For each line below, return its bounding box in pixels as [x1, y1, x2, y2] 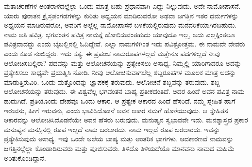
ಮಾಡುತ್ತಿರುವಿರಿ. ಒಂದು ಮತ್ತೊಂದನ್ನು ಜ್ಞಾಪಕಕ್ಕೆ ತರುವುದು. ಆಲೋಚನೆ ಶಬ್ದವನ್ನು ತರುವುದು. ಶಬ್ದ [4, 76, 220, 87]
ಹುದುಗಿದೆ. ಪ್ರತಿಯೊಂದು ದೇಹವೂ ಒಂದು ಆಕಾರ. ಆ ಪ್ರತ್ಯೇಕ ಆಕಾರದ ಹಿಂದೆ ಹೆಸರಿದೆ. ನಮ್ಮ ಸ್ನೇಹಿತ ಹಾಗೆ [4, 95, 235, 106]
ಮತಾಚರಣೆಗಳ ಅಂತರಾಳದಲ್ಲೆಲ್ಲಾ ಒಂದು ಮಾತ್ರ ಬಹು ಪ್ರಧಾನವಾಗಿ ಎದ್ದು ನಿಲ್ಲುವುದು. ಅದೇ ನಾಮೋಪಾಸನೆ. [4, 1, 241, 11]
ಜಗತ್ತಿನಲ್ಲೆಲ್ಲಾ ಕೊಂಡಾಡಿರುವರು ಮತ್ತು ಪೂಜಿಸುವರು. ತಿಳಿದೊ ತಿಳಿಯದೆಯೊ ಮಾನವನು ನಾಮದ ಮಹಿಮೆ [4, 143, 235, 153]
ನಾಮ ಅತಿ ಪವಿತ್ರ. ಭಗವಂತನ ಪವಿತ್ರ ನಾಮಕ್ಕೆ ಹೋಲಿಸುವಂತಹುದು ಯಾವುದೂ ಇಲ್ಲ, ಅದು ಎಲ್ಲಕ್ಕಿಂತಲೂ [4, 29, 235, 39]
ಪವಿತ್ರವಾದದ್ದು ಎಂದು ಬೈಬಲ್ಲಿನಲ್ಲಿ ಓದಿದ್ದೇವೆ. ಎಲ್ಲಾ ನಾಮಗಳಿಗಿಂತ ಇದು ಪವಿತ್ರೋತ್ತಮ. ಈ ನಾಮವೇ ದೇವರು [4, 39, 245, 49]
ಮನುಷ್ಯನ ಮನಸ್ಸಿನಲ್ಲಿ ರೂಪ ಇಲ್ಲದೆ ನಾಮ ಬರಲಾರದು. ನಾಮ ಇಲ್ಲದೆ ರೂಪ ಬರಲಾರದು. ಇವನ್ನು [4, 124, 220, 134]
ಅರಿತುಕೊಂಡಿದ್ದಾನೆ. [4, 152, 46, 163]
